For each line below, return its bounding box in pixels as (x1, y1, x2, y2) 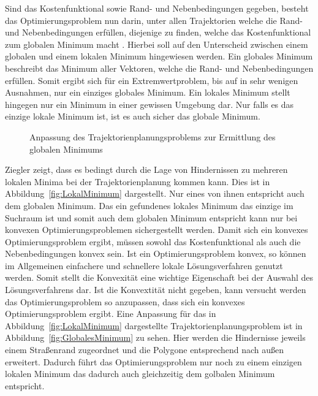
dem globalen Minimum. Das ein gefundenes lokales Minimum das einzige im (5, 199, 293, 211)
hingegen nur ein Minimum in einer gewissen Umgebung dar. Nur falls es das (5, 97, 294, 110)
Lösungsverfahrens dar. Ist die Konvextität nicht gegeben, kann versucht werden (5, 283, 306, 296)
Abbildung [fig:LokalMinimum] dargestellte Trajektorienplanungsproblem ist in (5, 319, 303, 332)
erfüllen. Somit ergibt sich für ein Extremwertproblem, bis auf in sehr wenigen (5, 74, 298, 86)
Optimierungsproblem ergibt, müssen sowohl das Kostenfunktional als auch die (5, 235, 301, 248)
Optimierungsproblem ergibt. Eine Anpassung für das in (5, 307, 216, 320)
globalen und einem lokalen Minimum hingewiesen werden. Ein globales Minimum (5, 50, 313, 63)
